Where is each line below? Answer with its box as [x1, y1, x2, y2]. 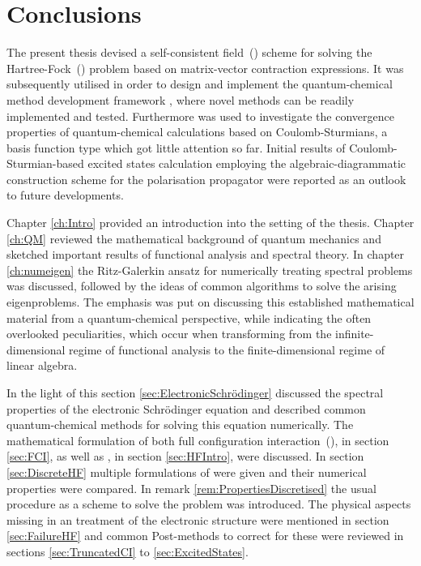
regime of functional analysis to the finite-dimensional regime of [69, 341, 385, 358]
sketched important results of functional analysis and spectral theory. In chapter [6, 246, 405, 263]
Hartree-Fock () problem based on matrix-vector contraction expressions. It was [6, 59, 404, 76]
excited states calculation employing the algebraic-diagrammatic [87, 155, 406, 172]
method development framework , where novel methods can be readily [6, 91, 355, 108]
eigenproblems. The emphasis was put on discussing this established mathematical [6, 294, 415, 311]
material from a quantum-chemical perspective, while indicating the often [6, 309, 372, 326]
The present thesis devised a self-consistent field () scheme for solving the [6, 44, 372, 61]
